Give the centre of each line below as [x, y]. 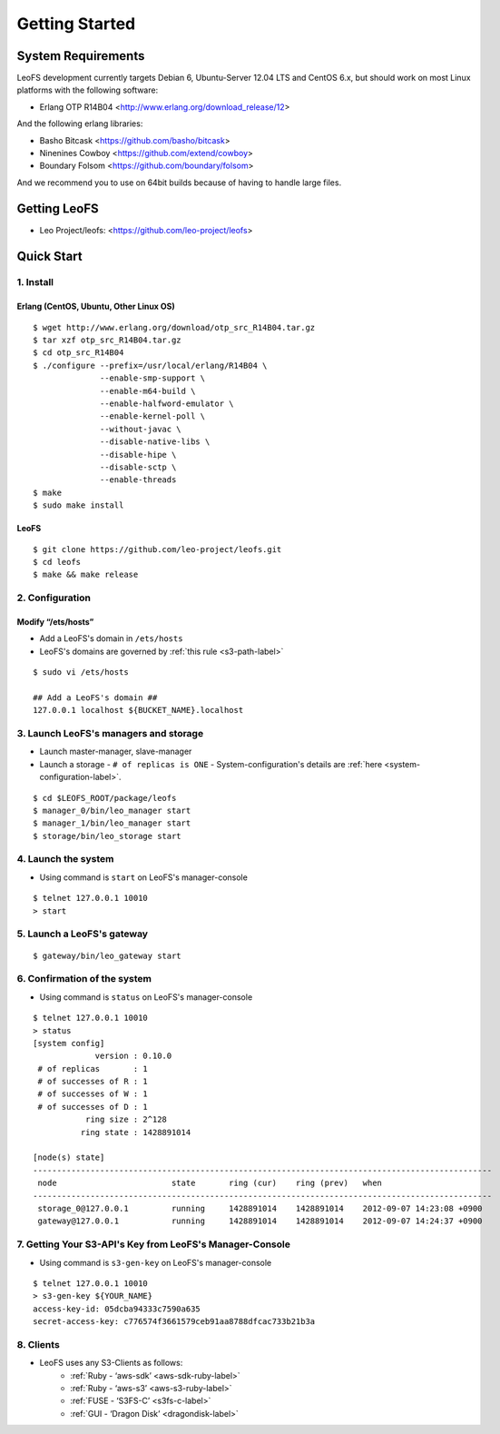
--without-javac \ [141, 429]
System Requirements [81, 56]
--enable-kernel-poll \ [153, 416]
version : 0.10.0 [133, 1056]
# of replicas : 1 [93, 1068]
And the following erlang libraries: [80, 124]
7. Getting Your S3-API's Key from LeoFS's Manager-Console [153, 1244]
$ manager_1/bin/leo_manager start [112, 823]
